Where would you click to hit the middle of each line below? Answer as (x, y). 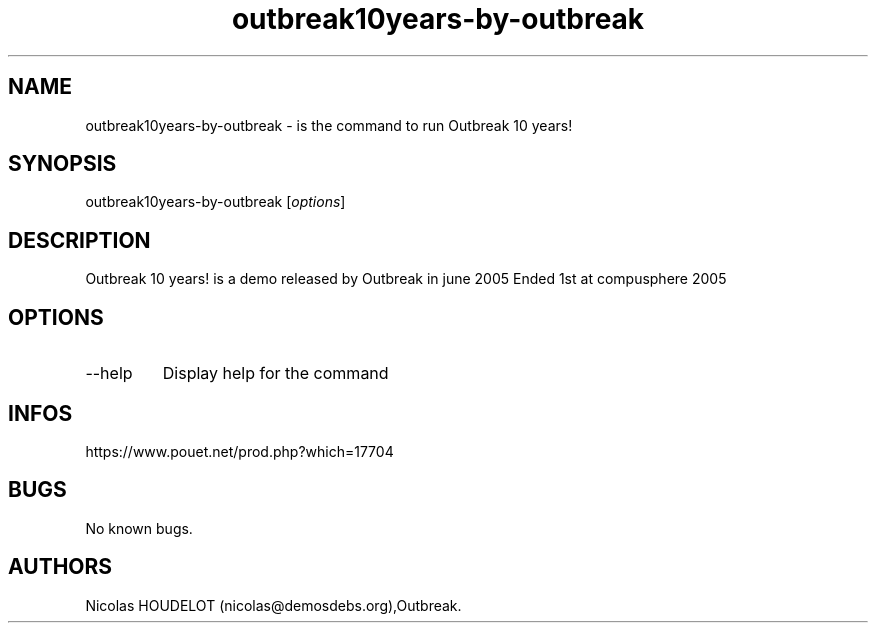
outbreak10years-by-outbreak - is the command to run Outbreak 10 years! (329, 125)
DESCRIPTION (79, 240)
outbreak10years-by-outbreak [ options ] (215, 202)
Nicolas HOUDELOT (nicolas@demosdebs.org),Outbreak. (273, 605)
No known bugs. (139, 528)
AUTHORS (60, 567)
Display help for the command (275, 373)
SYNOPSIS (62, 164)
